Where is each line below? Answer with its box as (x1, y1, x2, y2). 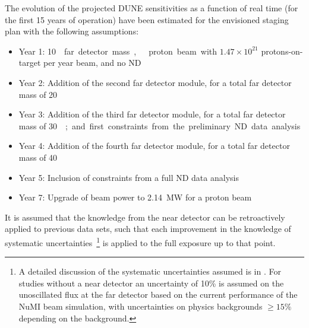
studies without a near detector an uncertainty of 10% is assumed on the (18, 276, 284, 289)
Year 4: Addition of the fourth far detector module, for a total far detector (18, 139, 290, 152)
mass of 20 (18, 88, 58, 100)
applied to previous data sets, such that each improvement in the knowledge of (5, 222, 291, 235)
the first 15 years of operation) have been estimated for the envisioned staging (5, 13, 289, 26)
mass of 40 (18, 151, 58, 163)
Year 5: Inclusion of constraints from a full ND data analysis (18, 171, 239, 183)
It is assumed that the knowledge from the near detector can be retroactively (5, 211, 285, 223)
